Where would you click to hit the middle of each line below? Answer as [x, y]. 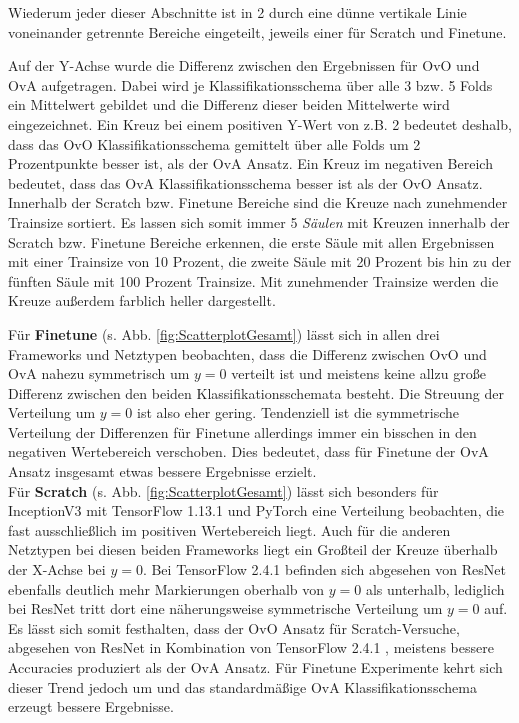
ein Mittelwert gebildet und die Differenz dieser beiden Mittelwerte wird [229, 104]
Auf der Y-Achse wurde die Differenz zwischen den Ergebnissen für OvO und [244, 65]
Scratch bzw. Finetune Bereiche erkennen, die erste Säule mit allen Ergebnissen [251, 241]
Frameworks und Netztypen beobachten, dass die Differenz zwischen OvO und [247, 353]
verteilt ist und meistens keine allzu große [358, 373]
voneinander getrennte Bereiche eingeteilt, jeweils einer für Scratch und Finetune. [257, 31]
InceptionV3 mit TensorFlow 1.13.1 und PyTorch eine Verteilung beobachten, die [256, 510]
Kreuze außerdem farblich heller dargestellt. [142, 300]
